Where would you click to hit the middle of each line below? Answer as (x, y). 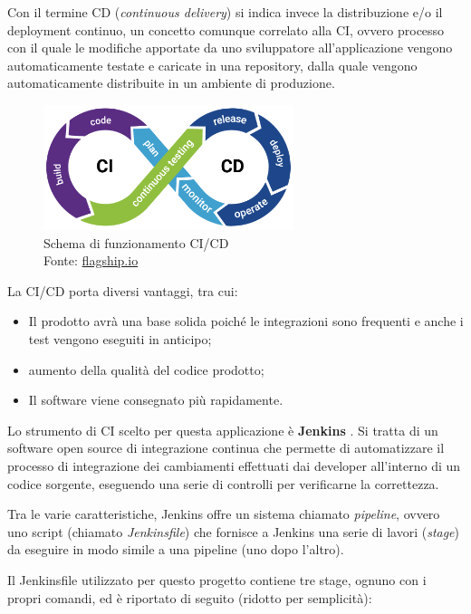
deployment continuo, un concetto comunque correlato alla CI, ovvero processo (226, 29)
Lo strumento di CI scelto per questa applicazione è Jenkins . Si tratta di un (223, 430)
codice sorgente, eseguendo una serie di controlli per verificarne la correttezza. (223, 483)
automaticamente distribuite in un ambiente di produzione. (171, 83)
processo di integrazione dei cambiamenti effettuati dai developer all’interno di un (234, 465)
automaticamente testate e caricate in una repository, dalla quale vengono (212, 65)
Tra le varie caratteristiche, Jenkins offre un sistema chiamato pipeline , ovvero (224, 514)
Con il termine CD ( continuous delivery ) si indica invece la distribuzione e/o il (225, 12)
